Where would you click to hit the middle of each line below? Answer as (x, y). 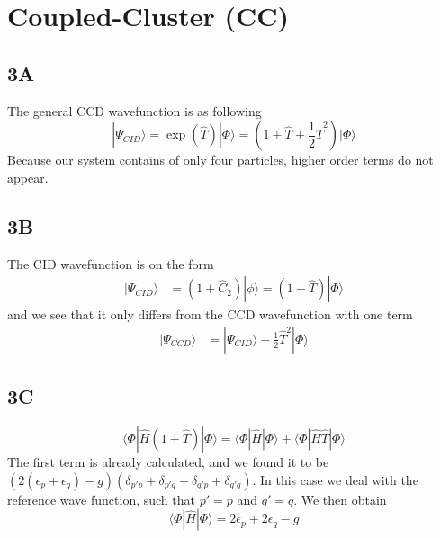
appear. (28, 177)
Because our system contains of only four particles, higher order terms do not (220, 160)
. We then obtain (340, 499)
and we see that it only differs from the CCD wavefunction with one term (210, 314)
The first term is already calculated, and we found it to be (168, 462)
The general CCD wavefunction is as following (135, 110)
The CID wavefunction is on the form (111, 263)
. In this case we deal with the (335, 479)
